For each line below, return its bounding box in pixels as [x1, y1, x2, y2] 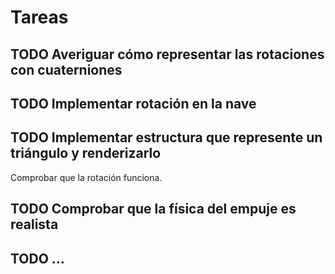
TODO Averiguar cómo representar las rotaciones [10, 46, 325, 63]
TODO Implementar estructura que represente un [10, 129, 323, 146]
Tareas [10, 6, 69, 29]
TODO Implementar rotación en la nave [10, 95, 257, 112]
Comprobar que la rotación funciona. [10, 171, 163, 183]
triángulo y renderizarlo [10, 145, 162, 162]
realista [10, 216, 59, 233]
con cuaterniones [10, 61, 123, 78]
